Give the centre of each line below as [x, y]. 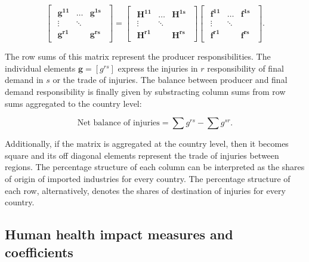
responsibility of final [245, 68]
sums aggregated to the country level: [73, 103]
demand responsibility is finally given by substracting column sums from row [145, 92]
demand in [24, 80]
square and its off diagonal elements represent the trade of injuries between [142, 155]
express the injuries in [158, 68]
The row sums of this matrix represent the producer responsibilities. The [138, 56]
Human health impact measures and [119, 234]
